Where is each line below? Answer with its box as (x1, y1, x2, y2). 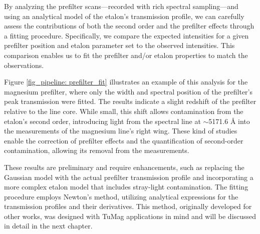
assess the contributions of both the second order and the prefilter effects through (4, 20, 254, 31)
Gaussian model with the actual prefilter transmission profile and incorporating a (4, 171, 253, 182)
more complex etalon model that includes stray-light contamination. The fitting (4, 181, 248, 192)
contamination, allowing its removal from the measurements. (4, 145, 189, 155)
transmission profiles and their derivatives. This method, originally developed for (4, 201, 252, 211)
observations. (4, 59, 44, 70)
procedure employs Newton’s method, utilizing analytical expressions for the (4, 191, 238, 201)
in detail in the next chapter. (4, 220, 93, 231)
